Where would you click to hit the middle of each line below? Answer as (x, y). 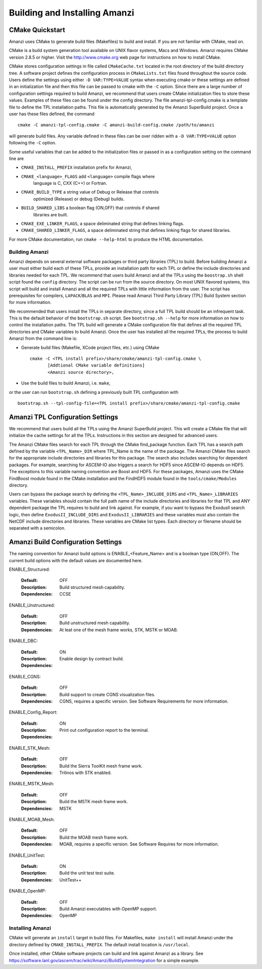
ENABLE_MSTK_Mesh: (32, 784)
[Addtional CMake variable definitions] (96, 365)
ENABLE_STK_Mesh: (30, 748)
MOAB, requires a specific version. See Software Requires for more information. (139, 844)
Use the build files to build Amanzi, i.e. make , (66, 383)
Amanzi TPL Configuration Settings (64, 417)
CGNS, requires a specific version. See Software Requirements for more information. (144, 701)
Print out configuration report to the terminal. (104, 730)
